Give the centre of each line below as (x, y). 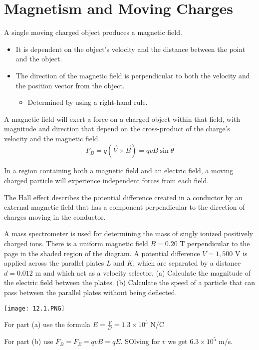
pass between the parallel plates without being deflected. (91, 292)
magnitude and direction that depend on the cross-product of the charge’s (117, 129)
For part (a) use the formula (47, 324)
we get (178, 341)
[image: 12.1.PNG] (34, 308)
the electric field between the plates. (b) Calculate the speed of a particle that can (130, 282)
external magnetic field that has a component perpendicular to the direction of (125, 207)
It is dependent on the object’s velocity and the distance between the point (130, 49)
